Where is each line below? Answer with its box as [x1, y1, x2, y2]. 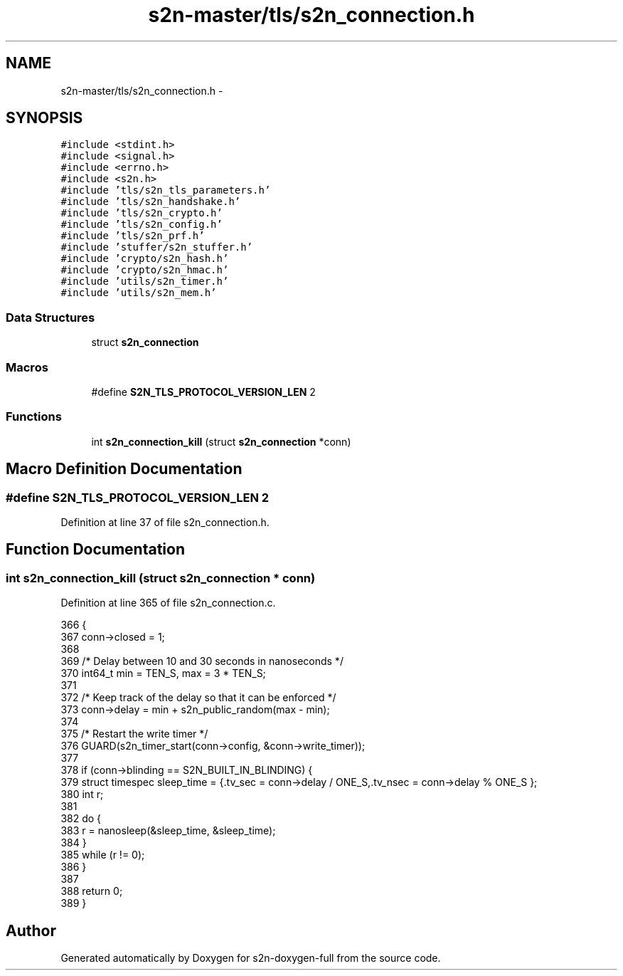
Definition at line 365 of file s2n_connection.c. [60, 597, 276, 609]
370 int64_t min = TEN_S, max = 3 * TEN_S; [60, 667, 266, 680]
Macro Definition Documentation [6, 460, 243, 478]
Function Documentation [6, 540, 185, 559]
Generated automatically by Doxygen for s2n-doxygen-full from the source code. [60, 951, 441, 964]
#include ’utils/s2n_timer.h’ [60, 276, 229, 288]
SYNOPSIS [6, 109, 83, 127]
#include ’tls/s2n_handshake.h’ [60, 196, 241, 208]
